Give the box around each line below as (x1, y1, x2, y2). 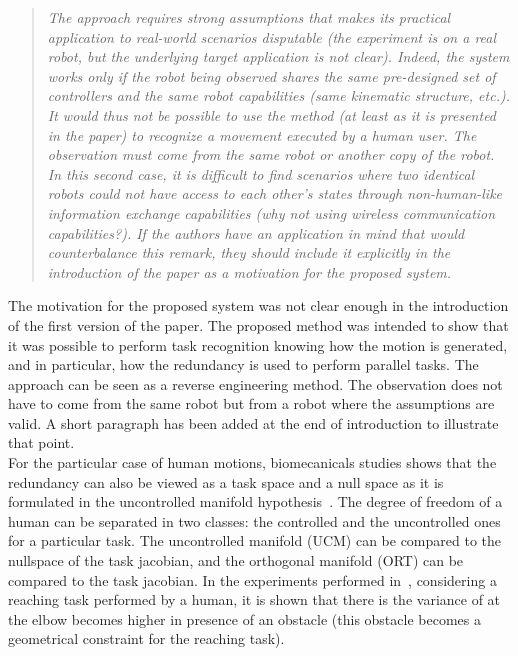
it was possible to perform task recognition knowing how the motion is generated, (8, 334, 508, 355)
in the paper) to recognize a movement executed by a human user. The (47, 124, 477, 145)
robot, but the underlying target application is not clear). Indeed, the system (47, 46, 510, 67)
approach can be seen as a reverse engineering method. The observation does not (8, 373, 503, 394)
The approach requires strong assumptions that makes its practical (47, 7, 451, 27)
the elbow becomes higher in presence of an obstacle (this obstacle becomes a (8, 608, 481, 629)
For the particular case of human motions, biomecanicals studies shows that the (8, 452, 497, 473)
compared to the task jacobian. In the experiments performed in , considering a (8, 569, 497, 590)
